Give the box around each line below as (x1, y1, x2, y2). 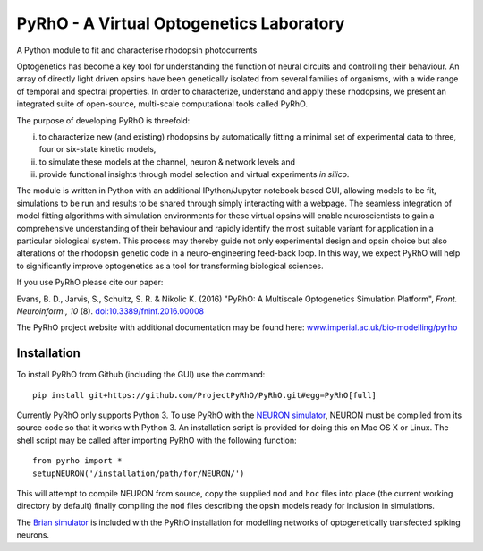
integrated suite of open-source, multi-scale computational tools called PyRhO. (16, 98, 309, 109)
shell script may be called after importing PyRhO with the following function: (16, 435, 297, 445)
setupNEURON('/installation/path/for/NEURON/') (32, 468, 245, 479)
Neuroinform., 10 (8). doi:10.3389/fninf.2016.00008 (16, 305, 205, 317)
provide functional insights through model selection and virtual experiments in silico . (38, 169, 350, 180)
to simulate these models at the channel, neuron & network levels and (38, 157, 295, 167)
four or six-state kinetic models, (38, 144, 157, 155)
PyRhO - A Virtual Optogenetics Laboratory (16, 13, 345, 33)
